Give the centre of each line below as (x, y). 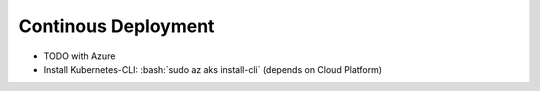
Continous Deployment (116, 26)
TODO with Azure (79, 56)
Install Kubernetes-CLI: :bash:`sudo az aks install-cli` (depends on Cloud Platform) (213, 69)
